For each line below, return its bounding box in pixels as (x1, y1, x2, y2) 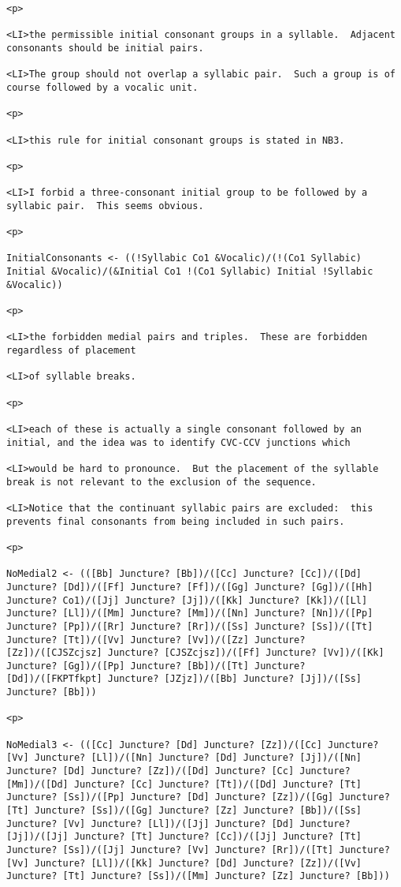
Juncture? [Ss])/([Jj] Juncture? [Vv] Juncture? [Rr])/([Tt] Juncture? (6, 844, 390, 855)
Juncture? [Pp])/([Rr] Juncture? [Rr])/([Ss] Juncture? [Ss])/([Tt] (6, 620, 373, 632)
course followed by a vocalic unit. (6, 81, 199, 93)
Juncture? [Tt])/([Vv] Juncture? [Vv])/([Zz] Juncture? (6, 634, 306, 646)
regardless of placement (6, 345, 136, 357)
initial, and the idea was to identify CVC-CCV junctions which (6, 436, 351, 448)
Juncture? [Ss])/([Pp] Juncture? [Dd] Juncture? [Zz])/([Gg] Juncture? (6, 792, 390, 803)
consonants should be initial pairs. (6, 42, 204, 54)
